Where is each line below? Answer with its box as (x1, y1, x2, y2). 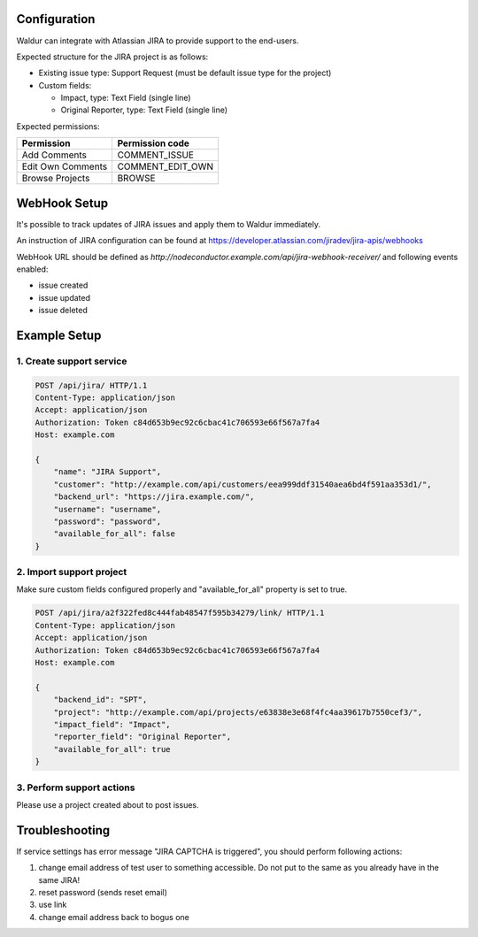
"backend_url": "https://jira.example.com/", (53, 492, 255, 502)
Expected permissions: (16, 120, 101, 132)
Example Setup (16, 327, 102, 342)
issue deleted (38, 305, 89, 316)
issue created (38, 280, 89, 291)
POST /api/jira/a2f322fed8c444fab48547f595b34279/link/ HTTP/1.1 (35, 608, 325, 618)
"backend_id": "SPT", (53, 695, 148, 705)
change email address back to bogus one (38, 911, 189, 922)
